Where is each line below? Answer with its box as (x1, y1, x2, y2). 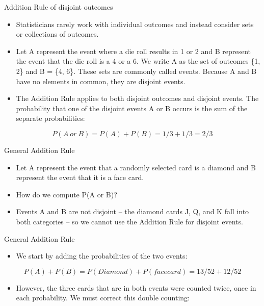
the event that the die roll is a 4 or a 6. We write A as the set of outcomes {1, (16, 56, 260, 66)
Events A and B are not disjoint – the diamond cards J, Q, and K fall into (16, 206, 249, 217)
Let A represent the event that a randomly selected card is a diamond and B (16, 162, 256, 172)
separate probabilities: (16, 113, 85, 123)
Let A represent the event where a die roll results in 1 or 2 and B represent (16, 45, 251, 56)
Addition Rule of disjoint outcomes (4, 2, 113, 12)
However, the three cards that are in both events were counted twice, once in (16, 282, 256, 293)
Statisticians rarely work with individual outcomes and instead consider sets (16, 18, 254, 29)
